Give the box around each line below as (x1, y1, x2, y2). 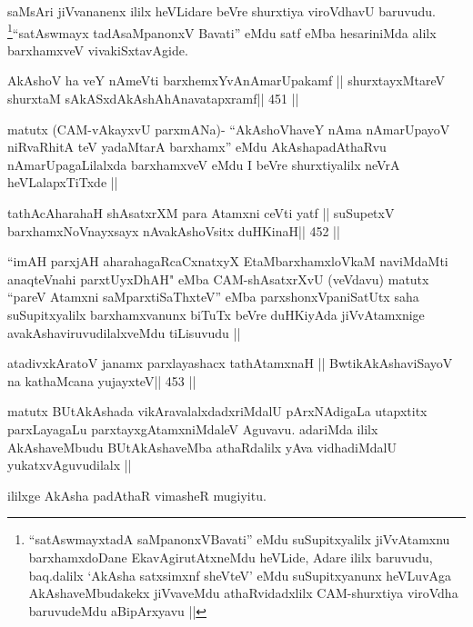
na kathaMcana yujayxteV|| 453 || (7, 371, 196, 390)
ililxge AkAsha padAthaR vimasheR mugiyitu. (7, 485, 267, 504)
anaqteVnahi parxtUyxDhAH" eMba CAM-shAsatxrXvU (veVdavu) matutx (7, 269, 429, 288)
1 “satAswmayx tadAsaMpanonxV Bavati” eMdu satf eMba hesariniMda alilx (7, 20, 437, 42)
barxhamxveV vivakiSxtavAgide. (7, 40, 188, 59)
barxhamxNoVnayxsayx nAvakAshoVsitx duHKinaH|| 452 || (7, 221, 340, 240)
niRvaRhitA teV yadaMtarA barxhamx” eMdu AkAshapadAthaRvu (7, 137, 387, 156)
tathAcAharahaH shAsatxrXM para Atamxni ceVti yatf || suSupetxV (7, 204, 395, 222)
